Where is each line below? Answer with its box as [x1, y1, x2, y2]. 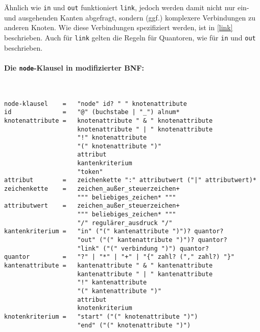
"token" [77, 168, 103, 175]
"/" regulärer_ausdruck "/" [77, 219, 173, 227]
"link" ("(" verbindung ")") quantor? [77, 245, 209, 252]
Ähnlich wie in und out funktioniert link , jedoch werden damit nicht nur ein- [4, 2, 249, 12]
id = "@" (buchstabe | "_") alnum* [4, 108, 180, 116]
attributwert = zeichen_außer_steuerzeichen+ [4, 202, 180, 210]
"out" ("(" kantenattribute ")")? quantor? [77, 236, 227, 244]
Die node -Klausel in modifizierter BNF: [4, 62, 144, 73]
